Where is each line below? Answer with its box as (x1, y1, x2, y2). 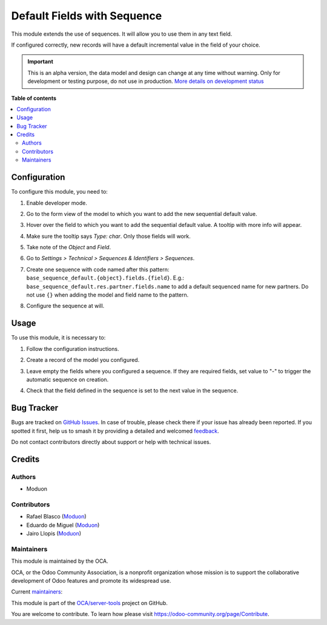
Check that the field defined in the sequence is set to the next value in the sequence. (26, 387, 239, 394)
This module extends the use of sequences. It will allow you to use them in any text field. (11, 30, 233, 38)
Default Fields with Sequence (11, 9, 162, 22)
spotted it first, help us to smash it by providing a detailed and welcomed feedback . (11, 427, 219, 434)
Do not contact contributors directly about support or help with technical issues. (11, 438, 211, 445)
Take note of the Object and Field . (26, 244, 111, 251)
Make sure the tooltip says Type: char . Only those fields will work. (26, 232, 191, 240)
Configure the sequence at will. (26, 303, 105, 310)
